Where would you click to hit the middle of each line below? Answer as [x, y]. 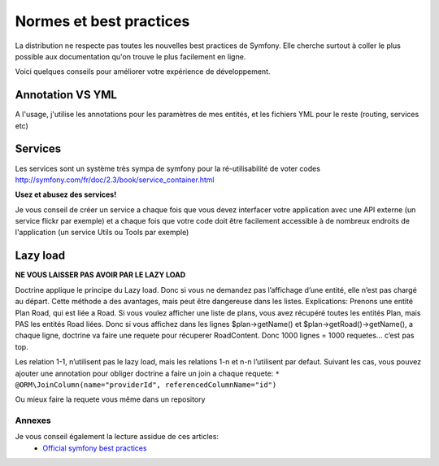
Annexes [33, 420]
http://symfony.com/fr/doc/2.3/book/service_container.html [115, 180]
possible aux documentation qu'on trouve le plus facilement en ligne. [130, 56]
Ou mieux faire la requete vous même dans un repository [110, 399]
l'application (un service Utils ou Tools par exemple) [102, 233]
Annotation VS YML [66, 95]
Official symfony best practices [95, 448]
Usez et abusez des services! [66, 194]
